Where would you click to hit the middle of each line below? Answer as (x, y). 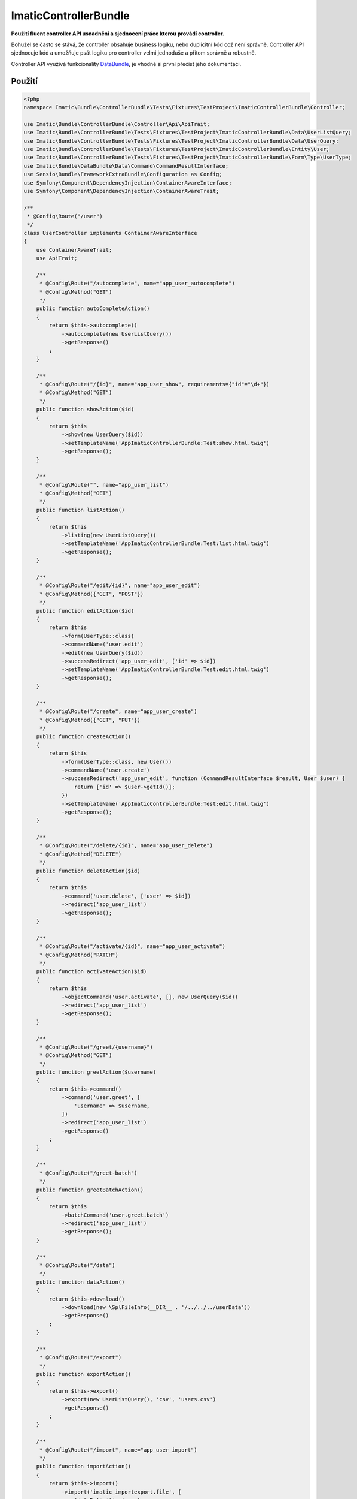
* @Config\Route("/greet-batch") (88, 1173)
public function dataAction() (80, 1282)
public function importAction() (84, 1467)
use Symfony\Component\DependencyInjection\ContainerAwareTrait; (121, 191)
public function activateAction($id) (91, 972)
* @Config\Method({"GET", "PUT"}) (90, 720)
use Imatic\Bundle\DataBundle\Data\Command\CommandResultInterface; (126, 166)
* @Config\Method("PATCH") (79, 955)
